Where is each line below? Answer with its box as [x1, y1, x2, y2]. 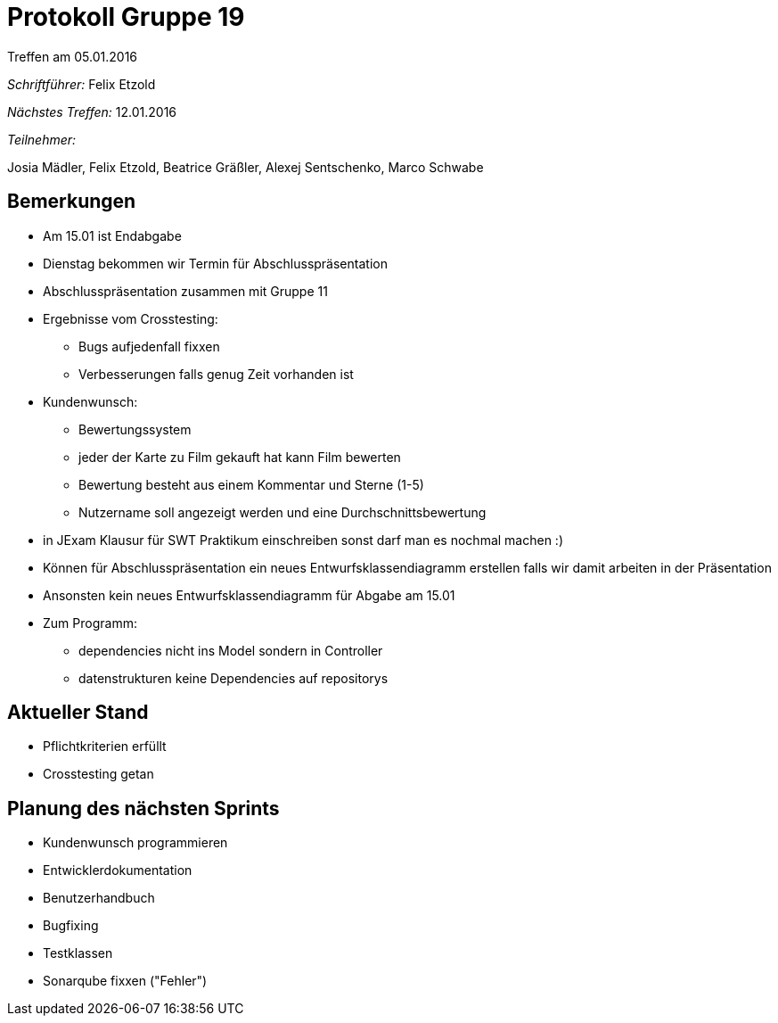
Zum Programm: [43, 615, 137, 631]
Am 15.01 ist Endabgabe [43, 227, 182, 243]
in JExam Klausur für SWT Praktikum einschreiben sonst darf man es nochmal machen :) [43, 532, 563, 548]
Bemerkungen [7, 190, 136, 213]
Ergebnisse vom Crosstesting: [43, 310, 218, 326]
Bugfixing [43, 918, 99, 934]
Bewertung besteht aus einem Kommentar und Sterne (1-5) [78, 476, 424, 492]
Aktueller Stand [7, 701, 149, 724]
